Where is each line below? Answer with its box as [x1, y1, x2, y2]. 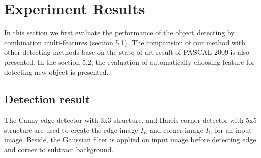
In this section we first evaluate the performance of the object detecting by [4, 27, 235, 38]
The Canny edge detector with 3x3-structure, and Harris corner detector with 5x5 [4, 115, 257, 125]
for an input [215, 124, 252, 135]
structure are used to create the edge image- [4, 124, 141, 135]
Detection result [4, 91, 90, 107]
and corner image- [150, 124, 206, 135]
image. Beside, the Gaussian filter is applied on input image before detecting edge [4, 134, 256, 145]
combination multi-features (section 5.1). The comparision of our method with [4, 37, 246, 47]
